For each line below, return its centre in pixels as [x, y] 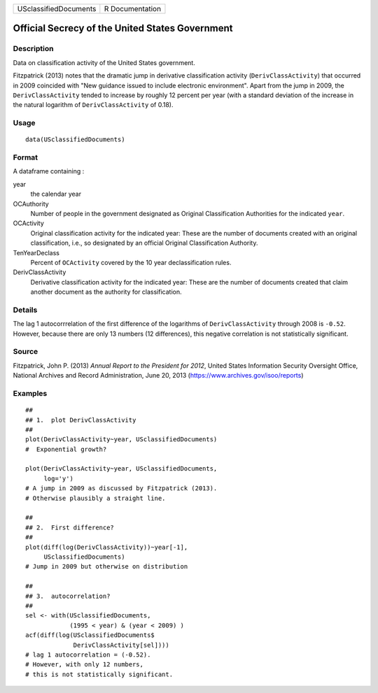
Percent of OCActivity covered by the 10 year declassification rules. [131, 262]
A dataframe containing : [49, 171]
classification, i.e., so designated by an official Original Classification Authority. [144, 243]
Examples [30, 393]
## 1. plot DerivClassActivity [81, 420]
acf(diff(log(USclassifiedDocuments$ [90, 635]
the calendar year [56, 194]
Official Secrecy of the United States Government [123, 28]
